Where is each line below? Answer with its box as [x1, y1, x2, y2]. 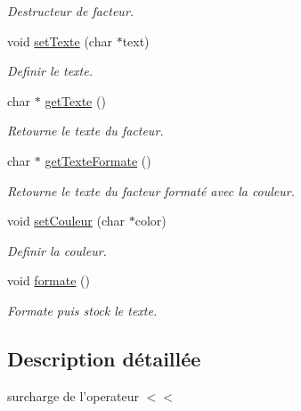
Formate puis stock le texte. [7, 300, 158, 319]
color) [134, 211, 167, 230]
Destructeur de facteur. [7, 2, 134, 20]
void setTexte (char [7, 31, 112, 50]
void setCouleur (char [7, 211, 126, 230]
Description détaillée [7, 344, 201, 372]
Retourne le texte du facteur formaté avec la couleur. [7, 181, 296, 200]
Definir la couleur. [7, 241, 107, 259]
